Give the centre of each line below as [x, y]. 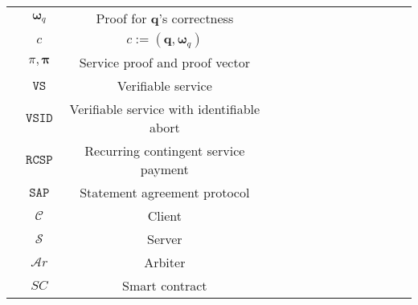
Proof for [121, 18]
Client [164, 216]
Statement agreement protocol [165, 192]
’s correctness [196, 18]
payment [164, 169]
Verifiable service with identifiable [165, 109]
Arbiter [165, 262]
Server [164, 239]
